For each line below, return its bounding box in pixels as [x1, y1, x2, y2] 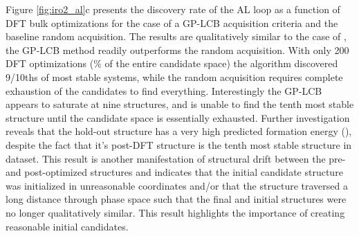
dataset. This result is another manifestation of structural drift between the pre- [6, 151, 346, 165]
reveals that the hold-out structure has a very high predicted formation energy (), [6, 124, 352, 138]
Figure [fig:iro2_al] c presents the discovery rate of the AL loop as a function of [6, 2, 340, 16]
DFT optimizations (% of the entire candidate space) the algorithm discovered [6, 56, 338, 71]
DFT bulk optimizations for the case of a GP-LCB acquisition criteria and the [6, 15, 338, 30]
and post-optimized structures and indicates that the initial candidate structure [6, 165, 343, 179]
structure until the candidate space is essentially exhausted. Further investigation [6, 110, 350, 125]
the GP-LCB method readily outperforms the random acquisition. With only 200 [6, 42, 349, 57]
